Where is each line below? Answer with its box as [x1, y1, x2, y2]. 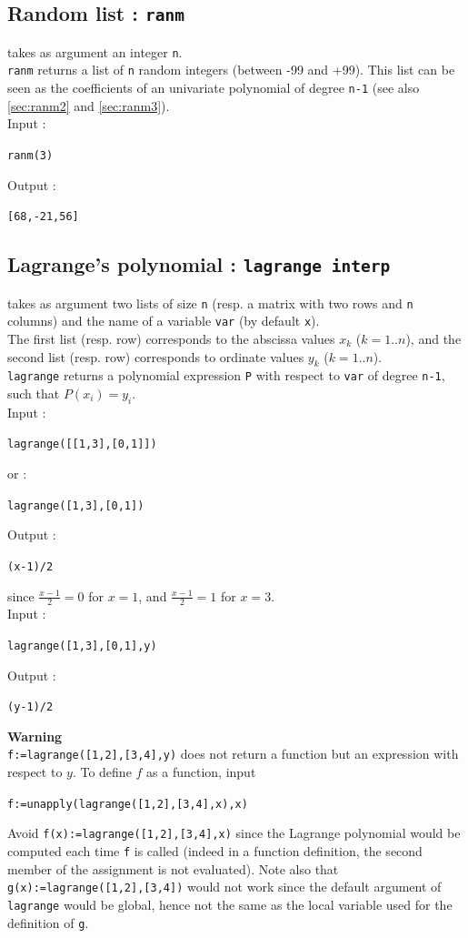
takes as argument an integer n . [7, 42, 183, 61]
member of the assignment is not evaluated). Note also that [7, 859, 339, 878]
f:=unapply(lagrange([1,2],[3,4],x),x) [7, 797, 248, 811]
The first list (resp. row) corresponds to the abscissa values [7, 328, 335, 348]
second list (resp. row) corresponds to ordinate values [7, 347, 304, 366]
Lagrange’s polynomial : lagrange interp [7, 250, 391, 278]
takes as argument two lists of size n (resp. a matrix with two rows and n [7, 293, 413, 312]
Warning [7, 726, 63, 745]
